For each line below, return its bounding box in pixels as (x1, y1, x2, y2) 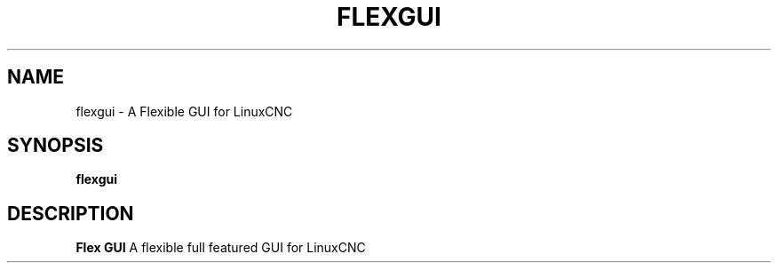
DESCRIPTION (7, 202, 134, 225)
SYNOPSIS (7, 134, 104, 157)
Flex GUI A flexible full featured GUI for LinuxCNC (75, 240, 366, 256)
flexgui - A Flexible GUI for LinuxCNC (75, 103, 293, 119)
